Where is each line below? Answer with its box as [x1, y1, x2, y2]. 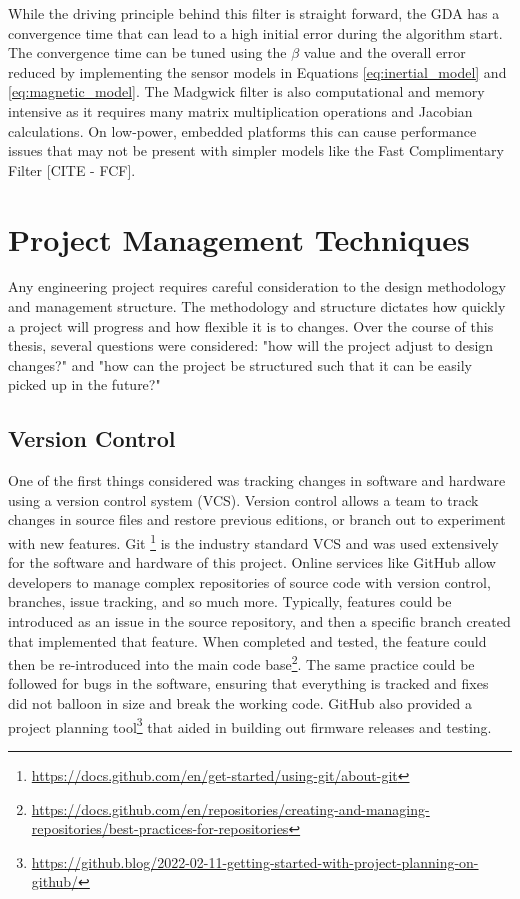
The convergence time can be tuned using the [8, 42, 287, 63]
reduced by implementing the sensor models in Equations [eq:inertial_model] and [8, 61, 507, 82]
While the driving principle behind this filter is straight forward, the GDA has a [8, 3, 500, 23]
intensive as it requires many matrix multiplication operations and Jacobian [8, 100, 473, 121]
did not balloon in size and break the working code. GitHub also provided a [8, 693, 472, 714]
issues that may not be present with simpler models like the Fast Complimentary [8, 140, 504, 161]
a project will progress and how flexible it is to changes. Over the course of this [8, 315, 494, 336]
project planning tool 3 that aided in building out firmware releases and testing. [8, 713, 492, 737]
